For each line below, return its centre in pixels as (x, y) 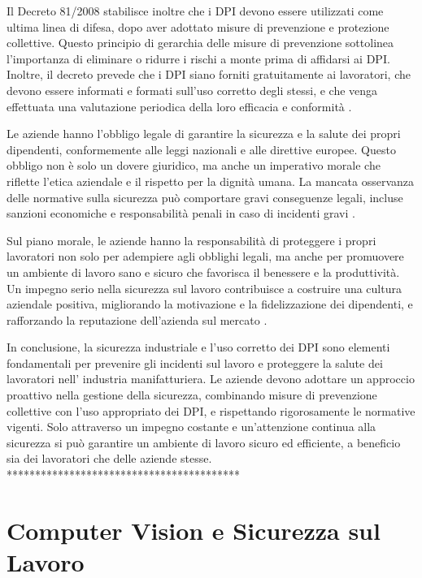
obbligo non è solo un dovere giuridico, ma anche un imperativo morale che (194, 165)
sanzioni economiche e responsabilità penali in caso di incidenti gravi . (181, 213)
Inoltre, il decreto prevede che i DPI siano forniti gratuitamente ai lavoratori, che (209, 74)
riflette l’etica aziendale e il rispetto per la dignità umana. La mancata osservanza (211, 181)
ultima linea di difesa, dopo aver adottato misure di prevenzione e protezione (198, 26)
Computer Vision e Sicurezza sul (194, 530)
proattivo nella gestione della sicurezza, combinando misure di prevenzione (192, 395)
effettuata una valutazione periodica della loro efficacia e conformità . (179, 106)
